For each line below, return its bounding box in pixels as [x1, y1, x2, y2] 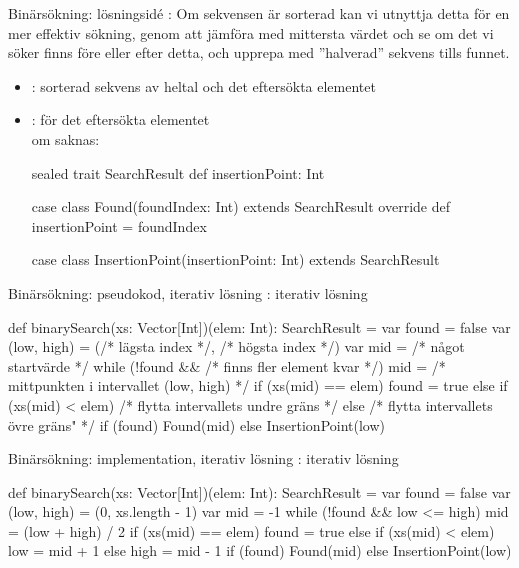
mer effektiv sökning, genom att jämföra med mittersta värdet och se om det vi [8, 22, 494, 43]
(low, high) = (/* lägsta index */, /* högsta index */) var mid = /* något [8, 336, 465, 357]
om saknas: [31, 128, 100, 149]
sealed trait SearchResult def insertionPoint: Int [31, 162, 325, 183]
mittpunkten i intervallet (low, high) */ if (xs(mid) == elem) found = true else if [8, 375, 508, 396]
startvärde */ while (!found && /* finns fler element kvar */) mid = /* [8, 355, 446, 376]
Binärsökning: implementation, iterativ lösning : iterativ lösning [8, 448, 399, 469]
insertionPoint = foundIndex [31, 215, 207, 236]
